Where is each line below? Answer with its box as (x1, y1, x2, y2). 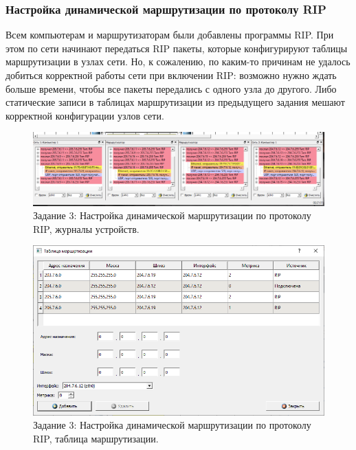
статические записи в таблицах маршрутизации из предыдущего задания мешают (5, 95, 345, 109)
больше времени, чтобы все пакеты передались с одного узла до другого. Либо (5, 81, 337, 95)
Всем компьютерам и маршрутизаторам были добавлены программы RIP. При (5, 27, 334, 42)
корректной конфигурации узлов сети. (5, 108, 164, 122)
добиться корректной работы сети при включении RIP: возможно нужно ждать (5, 68, 337, 82)
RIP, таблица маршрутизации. (33, 431, 159, 445)
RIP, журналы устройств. (33, 221, 140, 236)
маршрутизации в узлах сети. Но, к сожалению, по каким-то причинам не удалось (5, 54, 351, 69)
